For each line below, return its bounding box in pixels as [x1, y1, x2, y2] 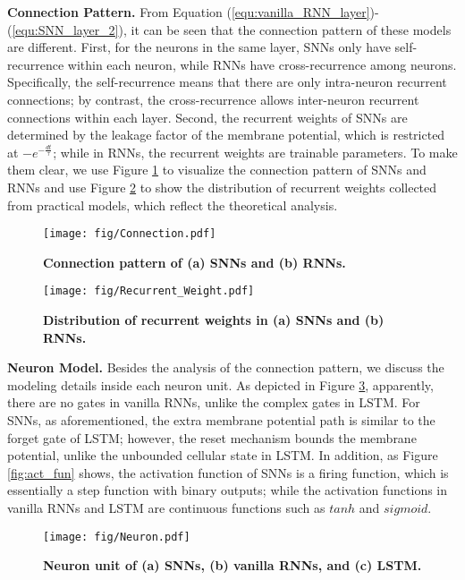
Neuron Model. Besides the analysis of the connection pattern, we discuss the [7, 358, 444, 377]
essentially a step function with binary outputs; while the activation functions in [7, 481, 448, 499]
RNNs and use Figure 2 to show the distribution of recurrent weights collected [7, 177, 437, 196]
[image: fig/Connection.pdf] [43, 227, 216, 241]
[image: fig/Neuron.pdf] [43, 530, 190, 543]
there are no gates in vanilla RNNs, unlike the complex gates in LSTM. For [7, 393, 420, 412]
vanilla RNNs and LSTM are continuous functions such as [7, 498, 325, 516]
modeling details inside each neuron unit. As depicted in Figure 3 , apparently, [7, 375, 434, 394]
